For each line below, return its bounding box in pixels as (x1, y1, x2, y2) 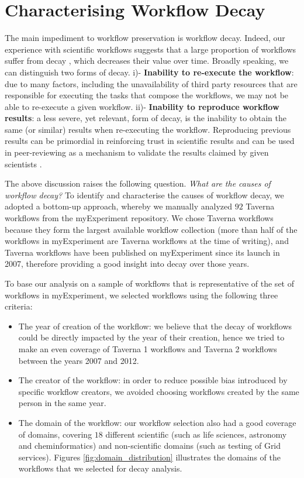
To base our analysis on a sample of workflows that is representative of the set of (5, 277, 294, 289)
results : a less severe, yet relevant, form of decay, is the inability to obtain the (5, 112, 286, 124)
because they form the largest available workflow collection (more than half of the (5, 223, 298, 235)
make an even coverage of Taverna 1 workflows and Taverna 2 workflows (18, 342, 277, 355)
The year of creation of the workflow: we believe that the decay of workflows (18, 319, 292, 332)
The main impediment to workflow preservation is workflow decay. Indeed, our (5, 32, 285, 44)
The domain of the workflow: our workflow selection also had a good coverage (18, 416, 296, 428)
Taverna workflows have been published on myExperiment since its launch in (5, 246, 280, 258)
